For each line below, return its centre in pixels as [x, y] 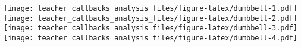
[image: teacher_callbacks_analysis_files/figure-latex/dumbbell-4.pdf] [150, 38]
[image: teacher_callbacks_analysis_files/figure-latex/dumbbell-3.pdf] [150, 28]
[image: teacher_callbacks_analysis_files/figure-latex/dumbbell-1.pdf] [150, 8]
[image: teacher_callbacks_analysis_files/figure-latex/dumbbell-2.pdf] [150, 18]
